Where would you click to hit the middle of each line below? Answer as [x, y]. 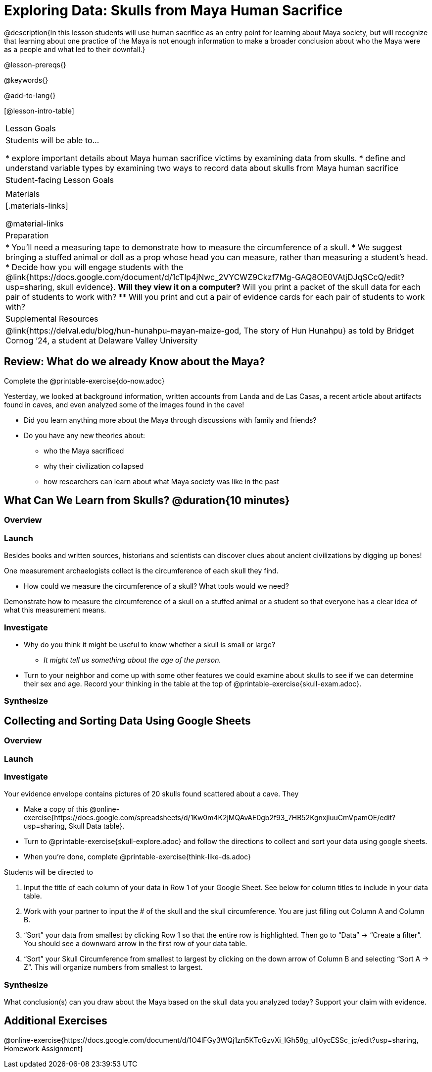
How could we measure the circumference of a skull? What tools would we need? [156, 586]
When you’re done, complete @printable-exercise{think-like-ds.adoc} [138, 857]
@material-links [35, 223]
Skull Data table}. [96, 826]
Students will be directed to [48, 872]
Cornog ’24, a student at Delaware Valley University [102, 340]
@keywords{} [26, 80]
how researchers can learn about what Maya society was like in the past [161, 481]
